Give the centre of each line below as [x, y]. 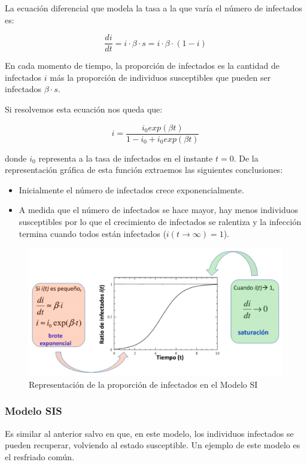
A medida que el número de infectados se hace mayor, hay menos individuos [159, 210]
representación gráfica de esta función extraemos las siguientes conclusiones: [144, 170]
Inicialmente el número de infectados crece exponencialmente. [131, 189]
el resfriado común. [40, 456]
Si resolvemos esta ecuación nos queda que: [84, 109]
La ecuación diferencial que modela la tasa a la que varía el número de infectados [154, 8]
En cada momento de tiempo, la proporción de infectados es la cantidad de [142, 66]
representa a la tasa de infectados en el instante [126, 158]
